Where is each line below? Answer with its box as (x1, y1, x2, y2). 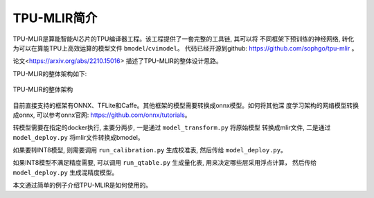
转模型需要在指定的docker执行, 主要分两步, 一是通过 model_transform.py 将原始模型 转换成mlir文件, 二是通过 (12, 123, 331, 132)
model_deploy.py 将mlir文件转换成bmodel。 (12, 133, 145, 141)
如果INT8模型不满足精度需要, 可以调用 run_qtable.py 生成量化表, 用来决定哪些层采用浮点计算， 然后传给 (12, 159, 317, 167)
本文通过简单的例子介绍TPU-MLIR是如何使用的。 (12, 181, 152, 190)
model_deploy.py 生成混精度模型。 (12, 168, 118, 177)
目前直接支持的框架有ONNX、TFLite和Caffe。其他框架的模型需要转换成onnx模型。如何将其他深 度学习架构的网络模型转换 (12, 101, 359, 109)
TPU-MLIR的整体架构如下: (12, 69, 87, 78)
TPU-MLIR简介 (12, 10, 98, 26)
